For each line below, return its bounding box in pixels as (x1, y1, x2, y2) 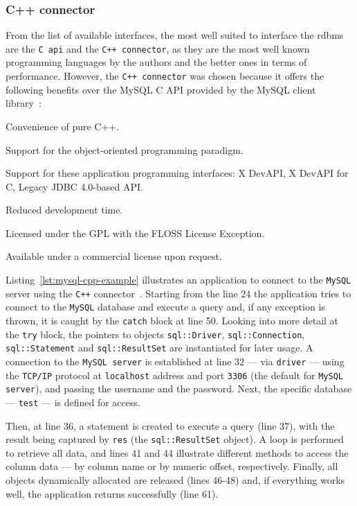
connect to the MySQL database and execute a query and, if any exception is (6, 299, 325, 314)
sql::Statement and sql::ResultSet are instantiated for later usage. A (6, 340, 313, 355)
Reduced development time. (6, 202, 123, 217)
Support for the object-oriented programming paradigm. (6, 142, 244, 157)
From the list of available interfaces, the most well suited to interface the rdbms (6, 28, 344, 42)
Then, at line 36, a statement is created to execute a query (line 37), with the (6, 418, 335, 433)
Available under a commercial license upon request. (6, 249, 222, 263)
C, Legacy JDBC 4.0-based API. (6, 179, 143, 193)
